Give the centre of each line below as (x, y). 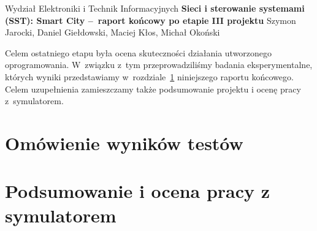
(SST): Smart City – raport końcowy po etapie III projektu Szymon (151, 20)
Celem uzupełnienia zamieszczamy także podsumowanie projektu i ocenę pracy (153, 89)
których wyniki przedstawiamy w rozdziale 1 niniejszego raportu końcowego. (149, 76)
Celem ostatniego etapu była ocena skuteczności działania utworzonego (139, 52)
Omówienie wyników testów (124, 142)
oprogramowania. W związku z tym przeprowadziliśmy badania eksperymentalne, (159, 65)
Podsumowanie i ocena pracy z (138, 191)
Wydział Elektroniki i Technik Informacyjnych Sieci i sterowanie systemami (155, 8)
